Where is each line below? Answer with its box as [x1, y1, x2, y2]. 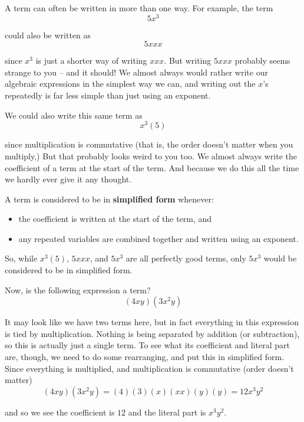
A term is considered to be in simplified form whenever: [5, 192, 214, 205]
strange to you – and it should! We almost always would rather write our [5, 66, 268, 78]
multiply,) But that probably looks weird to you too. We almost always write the [5, 149, 298, 162]
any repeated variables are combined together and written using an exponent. [18, 232, 299, 244]
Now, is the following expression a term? [5, 283, 151, 296]
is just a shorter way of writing [35, 54, 147, 67]
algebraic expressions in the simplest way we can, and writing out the [5, 77, 256, 90]
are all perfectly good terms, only [125, 252, 246, 264]
